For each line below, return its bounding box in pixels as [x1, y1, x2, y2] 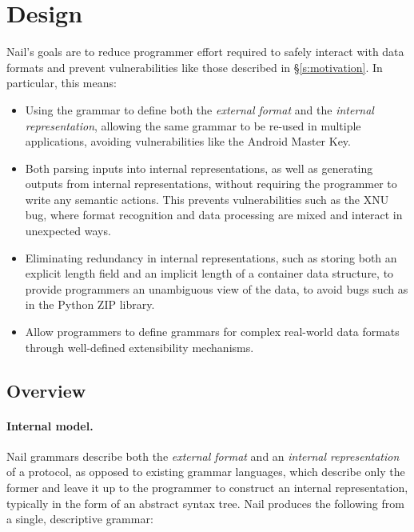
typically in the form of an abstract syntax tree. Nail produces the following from [6, 494, 404, 511]
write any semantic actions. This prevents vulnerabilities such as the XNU [25, 190, 389, 207]
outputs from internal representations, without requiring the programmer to [25, 175, 397, 192]
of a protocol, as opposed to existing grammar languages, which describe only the [6, 463, 405, 480]
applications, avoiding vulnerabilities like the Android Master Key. [25, 133, 351, 150]
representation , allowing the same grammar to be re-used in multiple [25, 117, 361, 134]
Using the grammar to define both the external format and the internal [25, 101, 374, 118]
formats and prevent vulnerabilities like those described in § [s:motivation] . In [6, 58, 383, 75]
